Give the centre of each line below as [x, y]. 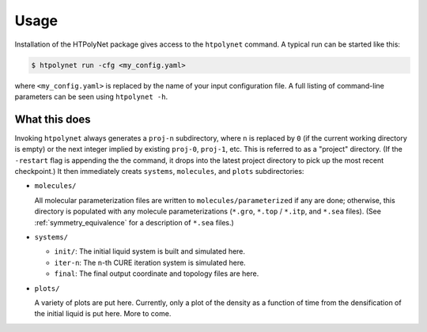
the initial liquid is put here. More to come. [103, 314]
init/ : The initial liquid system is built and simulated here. [149, 251]
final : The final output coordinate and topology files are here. [157, 274]
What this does [53, 119]
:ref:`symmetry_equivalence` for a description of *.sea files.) [134, 222]
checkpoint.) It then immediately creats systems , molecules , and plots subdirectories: [159, 171]
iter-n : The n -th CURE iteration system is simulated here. [150, 262]
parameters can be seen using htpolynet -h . [91, 96]
